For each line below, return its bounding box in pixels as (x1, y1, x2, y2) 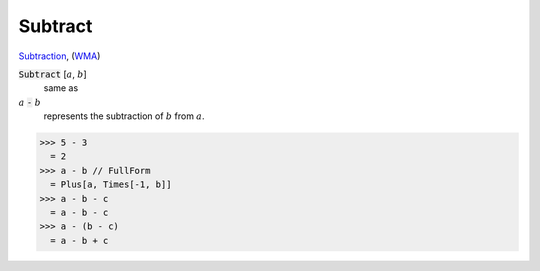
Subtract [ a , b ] (18, 68, 87, 80)
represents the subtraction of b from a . (43, 110, 205, 122)
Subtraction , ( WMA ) (18, 50, 101, 62)
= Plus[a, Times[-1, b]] (50, 179, 172, 190)
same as (43, 82, 79, 94)
